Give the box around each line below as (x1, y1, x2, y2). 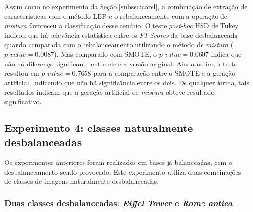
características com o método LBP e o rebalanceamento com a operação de (4, 11, 227, 21)
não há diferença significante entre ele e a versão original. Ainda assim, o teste (4, 58, 237, 68)
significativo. (4, 96, 42, 106)
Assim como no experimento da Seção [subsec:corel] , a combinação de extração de (4, 1, 248, 11)
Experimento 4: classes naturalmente (4, 120, 193, 135)
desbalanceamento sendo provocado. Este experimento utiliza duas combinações (4, 166, 241, 177)
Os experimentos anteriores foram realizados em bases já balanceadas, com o (4, 157, 232, 167)
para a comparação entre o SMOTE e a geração (93, 68, 236, 78)
